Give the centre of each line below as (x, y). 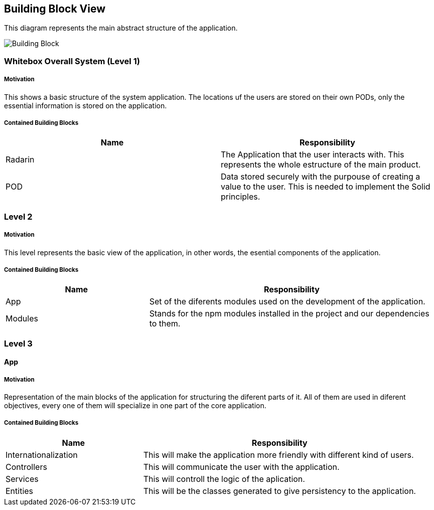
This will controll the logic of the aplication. (224, 479)
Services (22, 479)
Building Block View (55, 9)
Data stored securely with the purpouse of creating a (321, 177)
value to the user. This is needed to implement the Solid (326, 187)
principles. (241, 197)
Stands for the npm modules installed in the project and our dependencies (289, 314)
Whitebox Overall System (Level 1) (72, 61)
